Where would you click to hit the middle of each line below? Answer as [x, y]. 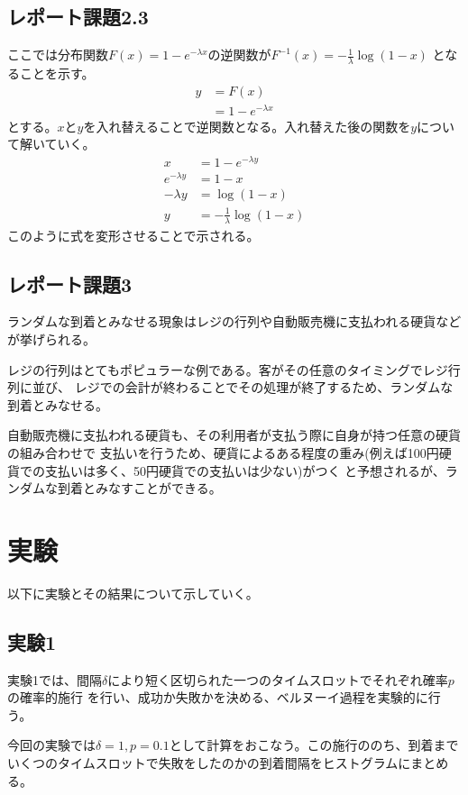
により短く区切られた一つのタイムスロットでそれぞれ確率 [278, 679]
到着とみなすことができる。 [139, 488]
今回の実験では [51, 745]
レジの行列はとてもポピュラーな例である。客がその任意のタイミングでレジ [228, 369]
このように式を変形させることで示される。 [133, 235]
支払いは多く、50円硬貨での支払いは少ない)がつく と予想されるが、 [245, 470]
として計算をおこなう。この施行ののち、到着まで [314, 745]
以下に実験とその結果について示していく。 [133, 593]
